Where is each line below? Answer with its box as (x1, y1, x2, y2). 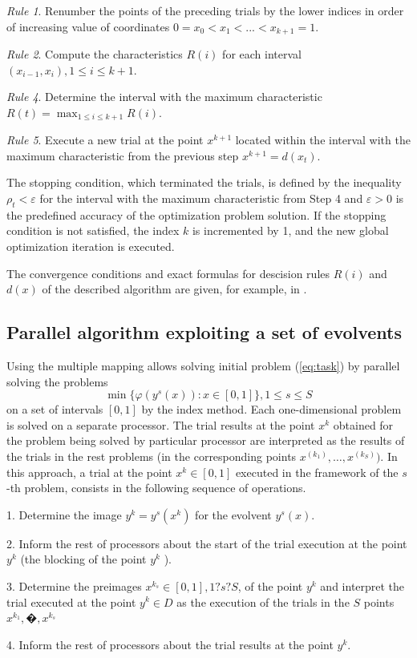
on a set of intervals (6, 401, 103, 418)
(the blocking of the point (20, 551, 147, 567)
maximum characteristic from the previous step (6, 147, 239, 163)
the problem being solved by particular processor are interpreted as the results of (6, 432, 405, 449)
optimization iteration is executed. (6, 238, 175, 255)
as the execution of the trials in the (176, 593, 350, 610)
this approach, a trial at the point (6, 463, 172, 480)
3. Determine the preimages (6, 577, 142, 594)
